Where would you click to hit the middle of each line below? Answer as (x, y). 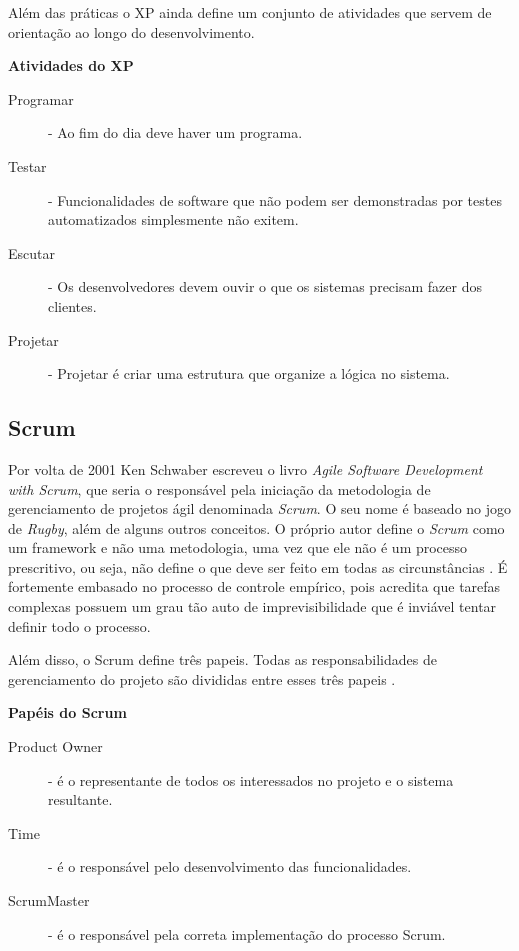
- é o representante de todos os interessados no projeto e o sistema (251, 779)
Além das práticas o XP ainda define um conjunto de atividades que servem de (250, 12)
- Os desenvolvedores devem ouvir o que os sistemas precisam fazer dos (265, 286)
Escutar (31, 252)
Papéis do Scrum (67, 712)
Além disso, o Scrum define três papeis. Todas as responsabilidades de (222, 659)
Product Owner (55, 746)
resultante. (80, 799)
